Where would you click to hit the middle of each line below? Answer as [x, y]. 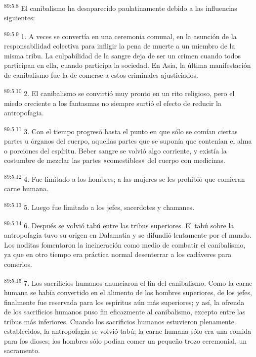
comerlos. [18, 264]
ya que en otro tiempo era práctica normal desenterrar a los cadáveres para [118, 254]
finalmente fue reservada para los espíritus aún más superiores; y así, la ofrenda [124, 302]
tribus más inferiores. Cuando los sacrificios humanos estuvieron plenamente [119, 321]
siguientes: [20, 18]
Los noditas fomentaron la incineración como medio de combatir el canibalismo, [125, 244]
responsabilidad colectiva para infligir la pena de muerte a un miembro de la [120, 46]
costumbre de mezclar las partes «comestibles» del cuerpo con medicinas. [115, 160]
